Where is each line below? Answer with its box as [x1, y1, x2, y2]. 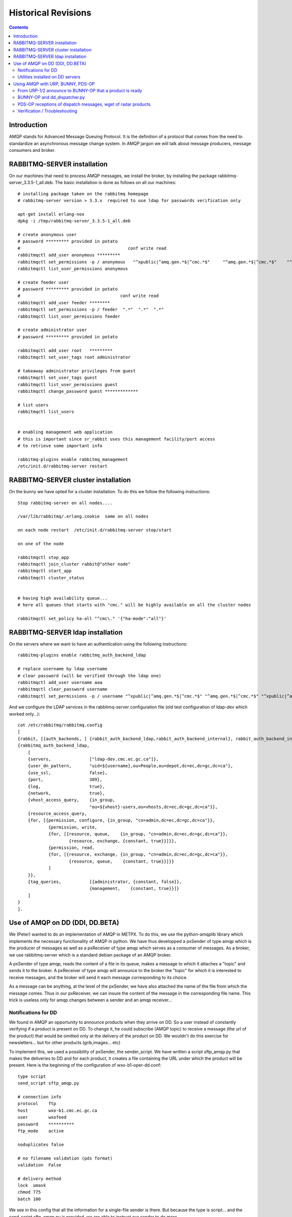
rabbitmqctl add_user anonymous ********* [18, 252, 121, 258]
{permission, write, [48, 824, 97, 830]
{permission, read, [48, 845, 95, 850]
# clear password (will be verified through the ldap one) [18, 673, 162, 679]
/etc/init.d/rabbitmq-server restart [18, 463, 108, 469]
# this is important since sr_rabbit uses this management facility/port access [18, 436, 216, 442]
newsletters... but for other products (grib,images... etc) [9, 1040, 121, 1046]
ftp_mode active [18, 1128, 64, 1134]
